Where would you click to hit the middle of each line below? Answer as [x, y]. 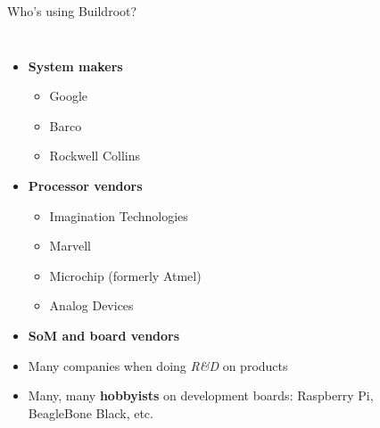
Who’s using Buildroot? [72, 11]
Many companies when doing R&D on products [158, 365]
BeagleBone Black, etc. [91, 412]
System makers [75, 66]
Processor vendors [85, 185]
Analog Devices [91, 305]
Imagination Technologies [119, 215]
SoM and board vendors [104, 335]
